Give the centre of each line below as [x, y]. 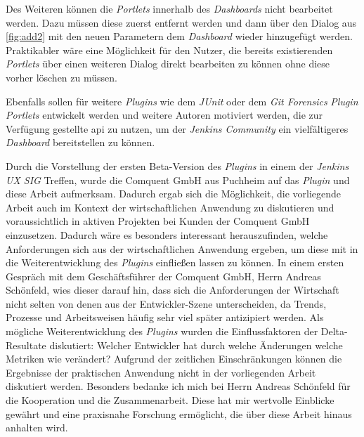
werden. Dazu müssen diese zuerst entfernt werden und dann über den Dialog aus [181, 22]
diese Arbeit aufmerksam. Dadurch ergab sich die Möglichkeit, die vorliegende [174, 194]
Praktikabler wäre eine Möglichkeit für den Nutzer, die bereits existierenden [169, 50]
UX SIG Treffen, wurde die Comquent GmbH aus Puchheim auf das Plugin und [178, 180]
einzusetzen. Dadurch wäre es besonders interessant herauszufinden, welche [167, 234]
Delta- [334, 331]
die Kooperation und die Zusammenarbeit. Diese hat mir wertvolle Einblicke [170, 400]
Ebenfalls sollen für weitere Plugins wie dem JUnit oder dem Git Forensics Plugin [182, 101]
